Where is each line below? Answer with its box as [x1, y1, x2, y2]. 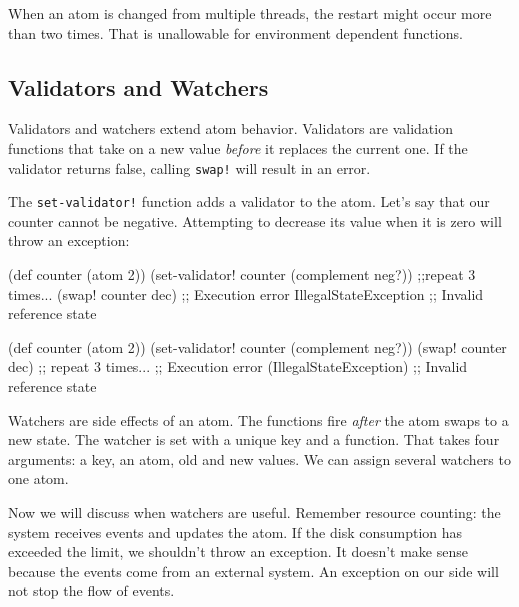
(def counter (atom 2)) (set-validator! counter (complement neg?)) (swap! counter [8, 336, 507, 357]
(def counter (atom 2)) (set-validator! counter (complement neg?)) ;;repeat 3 [8, 264, 476, 285]
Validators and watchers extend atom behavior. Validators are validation [8, 118, 453, 139]
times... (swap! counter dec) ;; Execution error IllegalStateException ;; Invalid [8, 283, 484, 304]
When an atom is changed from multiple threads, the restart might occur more [8, 3, 492, 23]
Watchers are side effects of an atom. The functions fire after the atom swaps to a [8, 409, 509, 430]
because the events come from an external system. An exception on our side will [8, 560, 499, 581]
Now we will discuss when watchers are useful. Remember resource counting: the [8, 502, 501, 523]
